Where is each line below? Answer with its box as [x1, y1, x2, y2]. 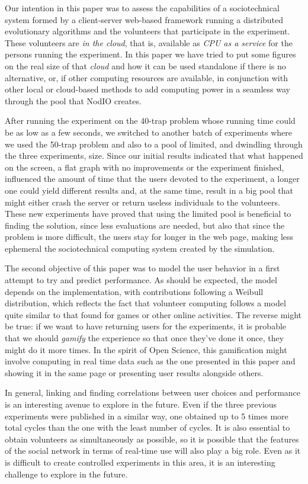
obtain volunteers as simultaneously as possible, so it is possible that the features [5, 432, 299, 445]
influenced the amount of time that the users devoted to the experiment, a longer [5, 172, 300, 185]
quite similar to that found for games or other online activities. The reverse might [5, 308, 302, 320]
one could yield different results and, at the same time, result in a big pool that [5, 184, 293, 196]
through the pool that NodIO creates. [5, 94, 142, 107]
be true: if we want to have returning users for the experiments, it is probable [5, 320, 287, 332]
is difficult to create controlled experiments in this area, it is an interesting [5, 456, 275, 468]
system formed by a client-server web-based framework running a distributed [5, 13, 284, 25]
